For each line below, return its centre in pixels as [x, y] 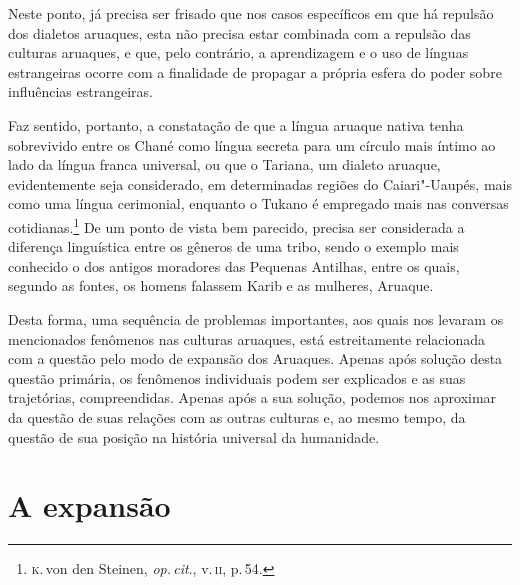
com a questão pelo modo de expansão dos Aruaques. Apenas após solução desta [255, 358]
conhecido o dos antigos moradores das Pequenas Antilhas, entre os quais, [234, 265]
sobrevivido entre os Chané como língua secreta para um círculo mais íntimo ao [252, 144]
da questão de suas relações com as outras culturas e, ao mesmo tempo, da [237, 416]
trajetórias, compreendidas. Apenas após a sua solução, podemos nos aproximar [252, 397]
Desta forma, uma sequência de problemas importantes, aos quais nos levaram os [256, 318]
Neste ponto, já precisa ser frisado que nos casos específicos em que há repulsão [251, 13]
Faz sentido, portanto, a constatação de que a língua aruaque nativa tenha [236, 124]
